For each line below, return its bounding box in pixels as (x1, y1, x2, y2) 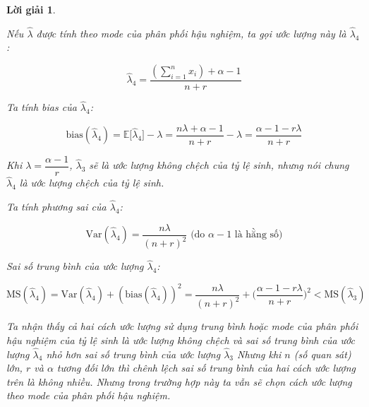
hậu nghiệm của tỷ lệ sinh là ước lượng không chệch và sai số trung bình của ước (6, 332, 356, 347)
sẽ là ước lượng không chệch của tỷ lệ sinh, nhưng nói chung (89, 158, 349, 172)
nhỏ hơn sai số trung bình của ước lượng (46, 346, 221, 361)
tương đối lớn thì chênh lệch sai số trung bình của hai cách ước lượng (56, 360, 356, 375)
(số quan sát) (294, 346, 351, 361)
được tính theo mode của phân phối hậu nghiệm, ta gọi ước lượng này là (36, 25, 346, 40)
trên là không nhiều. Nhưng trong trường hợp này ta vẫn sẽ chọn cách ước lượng (6, 374, 352, 389)
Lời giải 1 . (6, 2, 56, 16)
